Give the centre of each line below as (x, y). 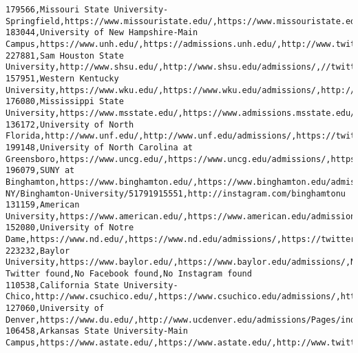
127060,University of (55, 309)
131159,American (43, 205)
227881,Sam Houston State (65, 56)
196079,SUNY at (40, 171)
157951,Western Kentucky (62, 78)
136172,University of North (70, 124)
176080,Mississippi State (65, 102)
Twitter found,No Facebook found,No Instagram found (129, 274)
